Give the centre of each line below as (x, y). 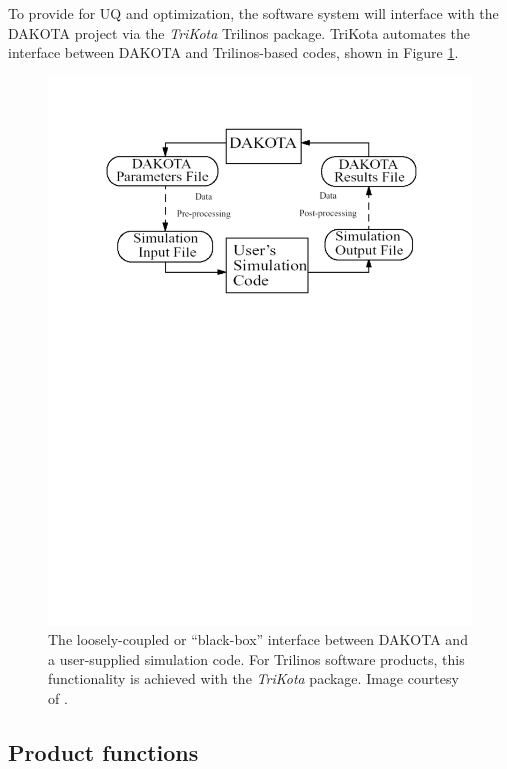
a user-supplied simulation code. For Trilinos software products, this (256, 658)
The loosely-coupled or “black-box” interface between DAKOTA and (258, 639)
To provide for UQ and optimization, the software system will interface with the (253, 13)
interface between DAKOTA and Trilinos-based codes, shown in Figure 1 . (233, 52)
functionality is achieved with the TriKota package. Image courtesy (253, 678)
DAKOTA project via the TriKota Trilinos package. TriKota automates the (239, 32)
